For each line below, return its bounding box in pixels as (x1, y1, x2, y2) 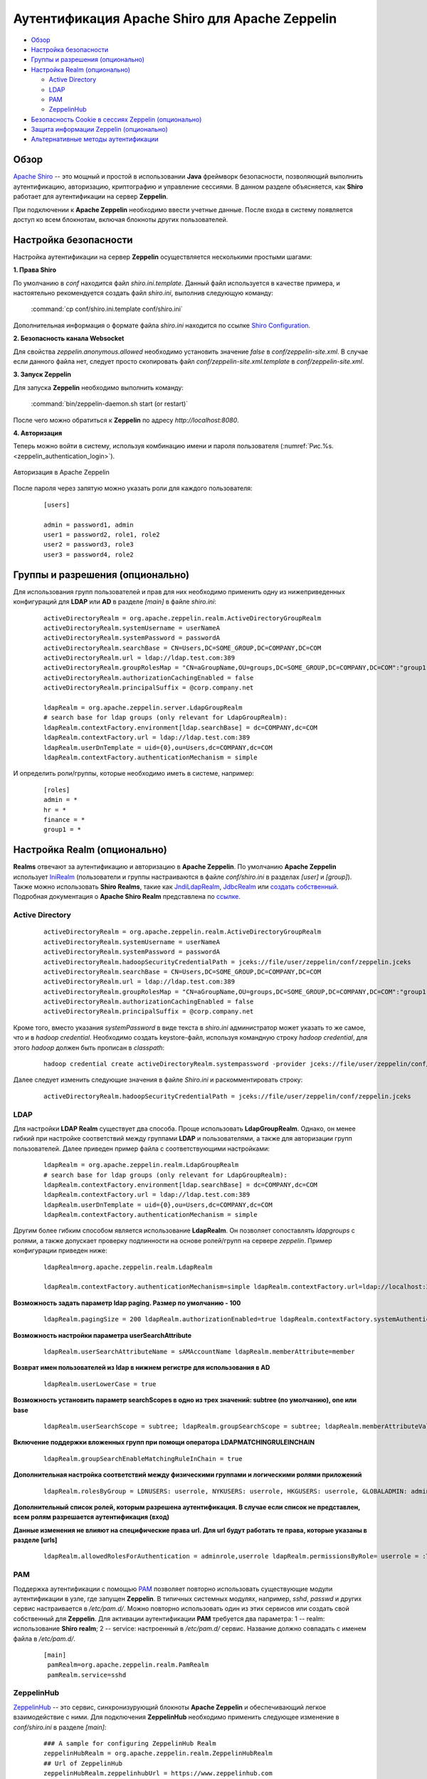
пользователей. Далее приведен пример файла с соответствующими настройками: (13, 1144, 270, 1153)
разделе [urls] (13, 1536, 58, 1544)
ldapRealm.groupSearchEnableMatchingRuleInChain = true (43, 1455, 243, 1462)
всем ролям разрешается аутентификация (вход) (13, 1513, 170, 1521)
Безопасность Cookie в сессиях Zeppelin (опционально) (31, 115, 202, 124)
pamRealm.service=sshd (47, 1671, 127, 1679)
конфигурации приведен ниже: (13, 1246, 108, 1255)
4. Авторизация (13, 428, 63, 437)
